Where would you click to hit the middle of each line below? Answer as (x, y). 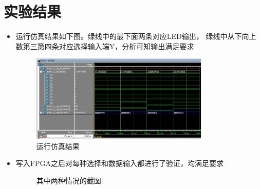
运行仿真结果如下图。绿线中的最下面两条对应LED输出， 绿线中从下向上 (136, 36)
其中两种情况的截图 (69, 181)
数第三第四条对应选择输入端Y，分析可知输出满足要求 (105, 46)
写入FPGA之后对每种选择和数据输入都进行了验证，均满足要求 (119, 163)
